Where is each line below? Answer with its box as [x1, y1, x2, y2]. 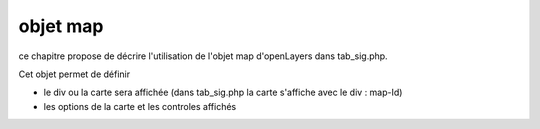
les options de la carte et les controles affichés [43, 100, 237, 112]
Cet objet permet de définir [18, 68, 131, 80]
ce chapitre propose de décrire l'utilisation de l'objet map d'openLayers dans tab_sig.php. [18, 50, 389, 62]
